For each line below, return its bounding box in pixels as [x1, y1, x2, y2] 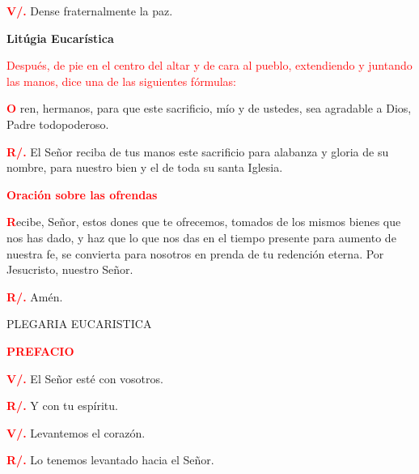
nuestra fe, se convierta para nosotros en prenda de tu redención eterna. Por [6, 245, 384, 262]
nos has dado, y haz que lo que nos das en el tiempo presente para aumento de [6, 228, 396, 246]
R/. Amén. [6, 288, 63, 305]
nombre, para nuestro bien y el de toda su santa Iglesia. [6, 159, 283, 176]
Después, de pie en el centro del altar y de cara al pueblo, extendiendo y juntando [6, 57, 413, 74]
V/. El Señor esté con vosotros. [6, 369, 163, 386]
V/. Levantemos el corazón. [6, 424, 146, 441]
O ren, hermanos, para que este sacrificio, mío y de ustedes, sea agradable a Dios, [6, 100, 412, 117]
